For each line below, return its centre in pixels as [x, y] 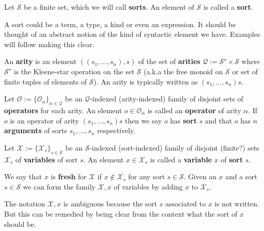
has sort [183, 120]
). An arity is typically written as [146, 81]
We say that [23, 176]
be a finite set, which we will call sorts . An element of [109, 7]
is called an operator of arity [194, 110]
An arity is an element [40, 61]
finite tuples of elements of [46, 81]
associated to [185, 204]
